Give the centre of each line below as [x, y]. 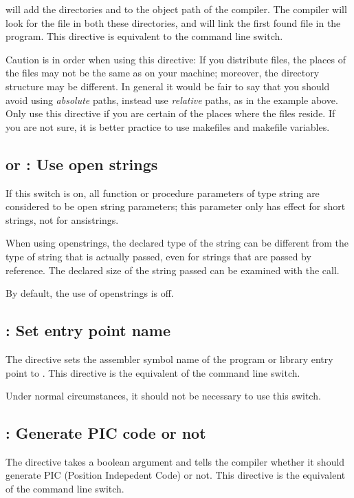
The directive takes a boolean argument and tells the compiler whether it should [175, 461]
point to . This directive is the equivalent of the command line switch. [153, 372]
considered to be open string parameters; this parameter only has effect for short [176, 206]
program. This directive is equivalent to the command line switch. [144, 36]
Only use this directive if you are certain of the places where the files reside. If [170, 113]
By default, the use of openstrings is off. [90, 293]
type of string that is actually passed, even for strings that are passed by [158, 256]
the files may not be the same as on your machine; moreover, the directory [163, 73]
